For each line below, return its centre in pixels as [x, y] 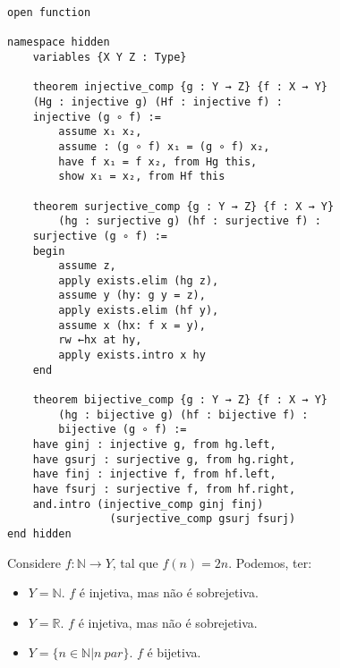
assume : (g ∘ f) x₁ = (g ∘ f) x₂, [164, 146]
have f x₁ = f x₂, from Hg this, [158, 161]
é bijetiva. [174, 652]
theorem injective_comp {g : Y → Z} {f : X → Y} [180, 87]
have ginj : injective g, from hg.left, [154, 445]
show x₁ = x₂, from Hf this [142, 177]
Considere [34, 562]
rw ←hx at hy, [100, 340]
